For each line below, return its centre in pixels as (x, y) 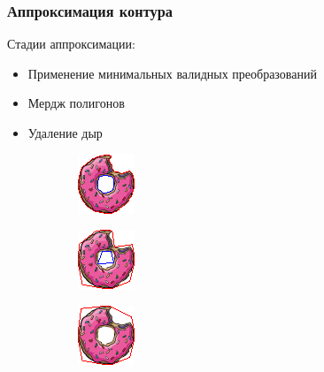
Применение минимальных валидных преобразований (172, 73)
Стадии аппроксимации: (71, 44)
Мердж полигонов (76, 103)
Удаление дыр (65, 133)
